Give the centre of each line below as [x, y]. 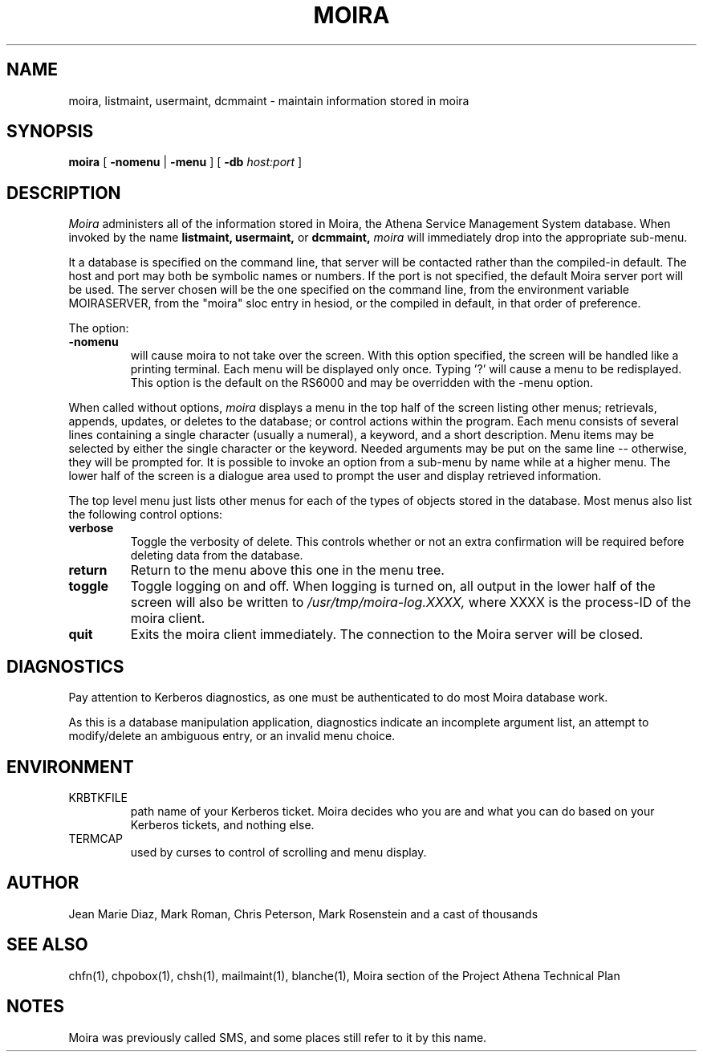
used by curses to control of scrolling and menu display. [278, 852]
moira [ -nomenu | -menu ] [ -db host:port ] [185, 162]
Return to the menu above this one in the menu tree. [287, 570]
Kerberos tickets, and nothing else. [222, 824]
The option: [99, 328]
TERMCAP [96, 838]
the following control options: [146, 515]
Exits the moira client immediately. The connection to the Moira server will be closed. [387, 635]
